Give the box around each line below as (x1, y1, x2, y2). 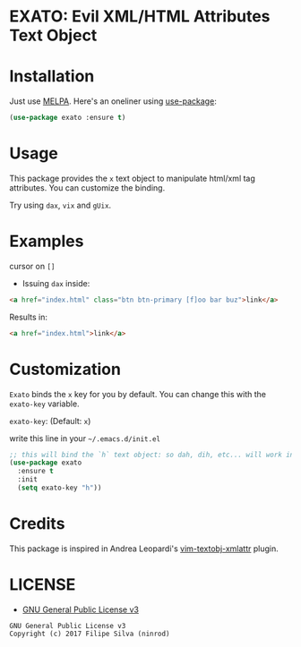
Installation (9, 66, 95, 87)
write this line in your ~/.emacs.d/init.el (9, 432, 161, 444)
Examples (9, 231, 84, 251)
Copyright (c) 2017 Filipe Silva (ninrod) (9, 629, 170, 638)
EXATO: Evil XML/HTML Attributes (9, 6, 271, 27)
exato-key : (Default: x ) (9, 415, 91, 426)
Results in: (9, 311, 47, 322)
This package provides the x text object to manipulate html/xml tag (9, 173, 255, 183)
